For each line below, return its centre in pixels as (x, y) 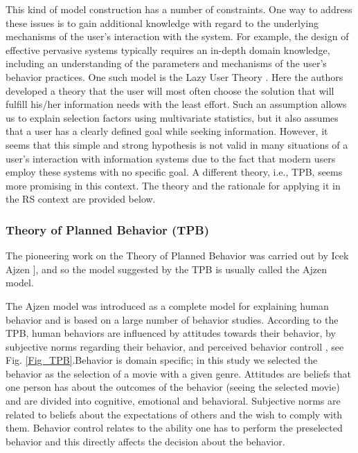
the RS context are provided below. (81, 199)
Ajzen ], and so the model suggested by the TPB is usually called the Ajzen (166, 269)
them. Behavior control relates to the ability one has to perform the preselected (174, 428)
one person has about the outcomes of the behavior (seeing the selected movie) (173, 387)
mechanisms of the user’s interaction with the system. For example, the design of (177, 36)
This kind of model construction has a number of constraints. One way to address (179, 9)
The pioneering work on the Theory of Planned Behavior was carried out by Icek (177, 256)
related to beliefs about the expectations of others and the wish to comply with (174, 414)
